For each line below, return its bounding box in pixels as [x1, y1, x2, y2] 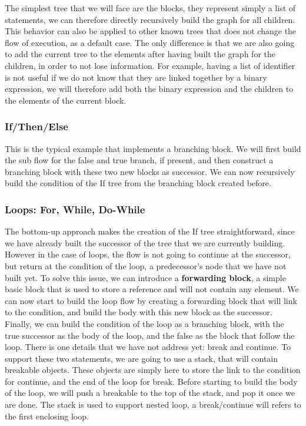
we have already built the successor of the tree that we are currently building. [5, 236, 285, 249]
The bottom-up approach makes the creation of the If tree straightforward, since [5, 225, 295, 237]
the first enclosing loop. [5, 410, 89, 422]
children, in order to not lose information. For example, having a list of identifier [5, 59, 295, 71]
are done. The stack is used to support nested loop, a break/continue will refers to [5, 398, 301, 411]
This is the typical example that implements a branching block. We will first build [5, 142, 301, 154]
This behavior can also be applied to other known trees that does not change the [5, 25, 297, 37]
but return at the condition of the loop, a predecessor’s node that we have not [5, 259, 287, 272]
